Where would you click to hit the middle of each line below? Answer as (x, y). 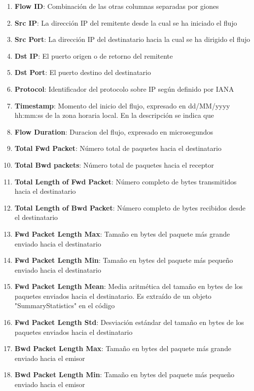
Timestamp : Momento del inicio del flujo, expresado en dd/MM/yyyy (122, 105)
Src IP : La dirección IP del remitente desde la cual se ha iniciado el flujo (126, 22)
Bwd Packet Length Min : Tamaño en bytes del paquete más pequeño (125, 374)
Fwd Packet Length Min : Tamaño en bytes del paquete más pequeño (124, 260)
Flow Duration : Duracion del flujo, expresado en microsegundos (114, 131)
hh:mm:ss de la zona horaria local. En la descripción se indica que (114, 115)
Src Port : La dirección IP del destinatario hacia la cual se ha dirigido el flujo (132, 39)
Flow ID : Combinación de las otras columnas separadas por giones (117, 6)
